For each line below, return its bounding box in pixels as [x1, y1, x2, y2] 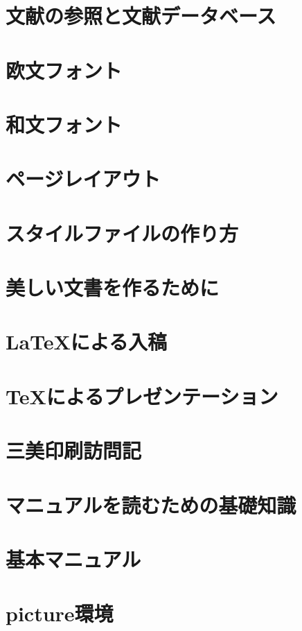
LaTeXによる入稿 [6, 327, 167, 356]
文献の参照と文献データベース [6, 1, 276, 30]
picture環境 [6, 599, 114, 628]
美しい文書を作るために [6, 273, 220, 302]
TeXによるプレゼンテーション [6, 381, 278, 410]
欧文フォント [6, 55, 123, 84]
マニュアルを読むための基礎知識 [6, 490, 296, 519]
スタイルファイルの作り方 [6, 218, 239, 247]
